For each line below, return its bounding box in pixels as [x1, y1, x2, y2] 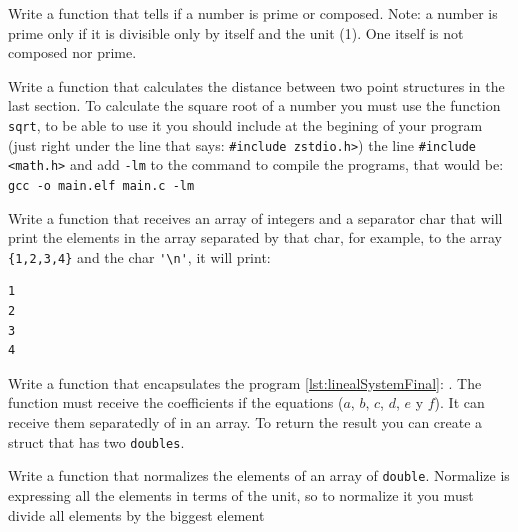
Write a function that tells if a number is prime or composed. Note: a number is [8, 3, 498, 23]
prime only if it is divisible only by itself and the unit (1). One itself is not [8, 22, 464, 43]
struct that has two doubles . [8, 431, 185, 452]
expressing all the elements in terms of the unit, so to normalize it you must [8, 484, 474, 505]
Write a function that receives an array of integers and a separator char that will [8, 207, 503, 228]
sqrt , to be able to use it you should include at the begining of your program [8, 114, 483, 135]
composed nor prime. [8, 42, 137, 63]
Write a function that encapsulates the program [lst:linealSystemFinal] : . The [8, 372, 482, 393]
